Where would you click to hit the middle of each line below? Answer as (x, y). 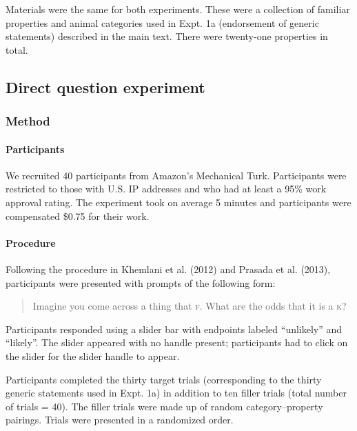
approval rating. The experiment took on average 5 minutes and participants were (178, 202)
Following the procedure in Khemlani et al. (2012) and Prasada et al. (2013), (168, 269)
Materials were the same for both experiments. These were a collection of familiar (178, 9)
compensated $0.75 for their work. (78, 215)
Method (28, 121)
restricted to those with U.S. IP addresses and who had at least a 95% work (166, 189)
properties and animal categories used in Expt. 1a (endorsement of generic (162, 22)
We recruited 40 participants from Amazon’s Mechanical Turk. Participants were (176, 175)
